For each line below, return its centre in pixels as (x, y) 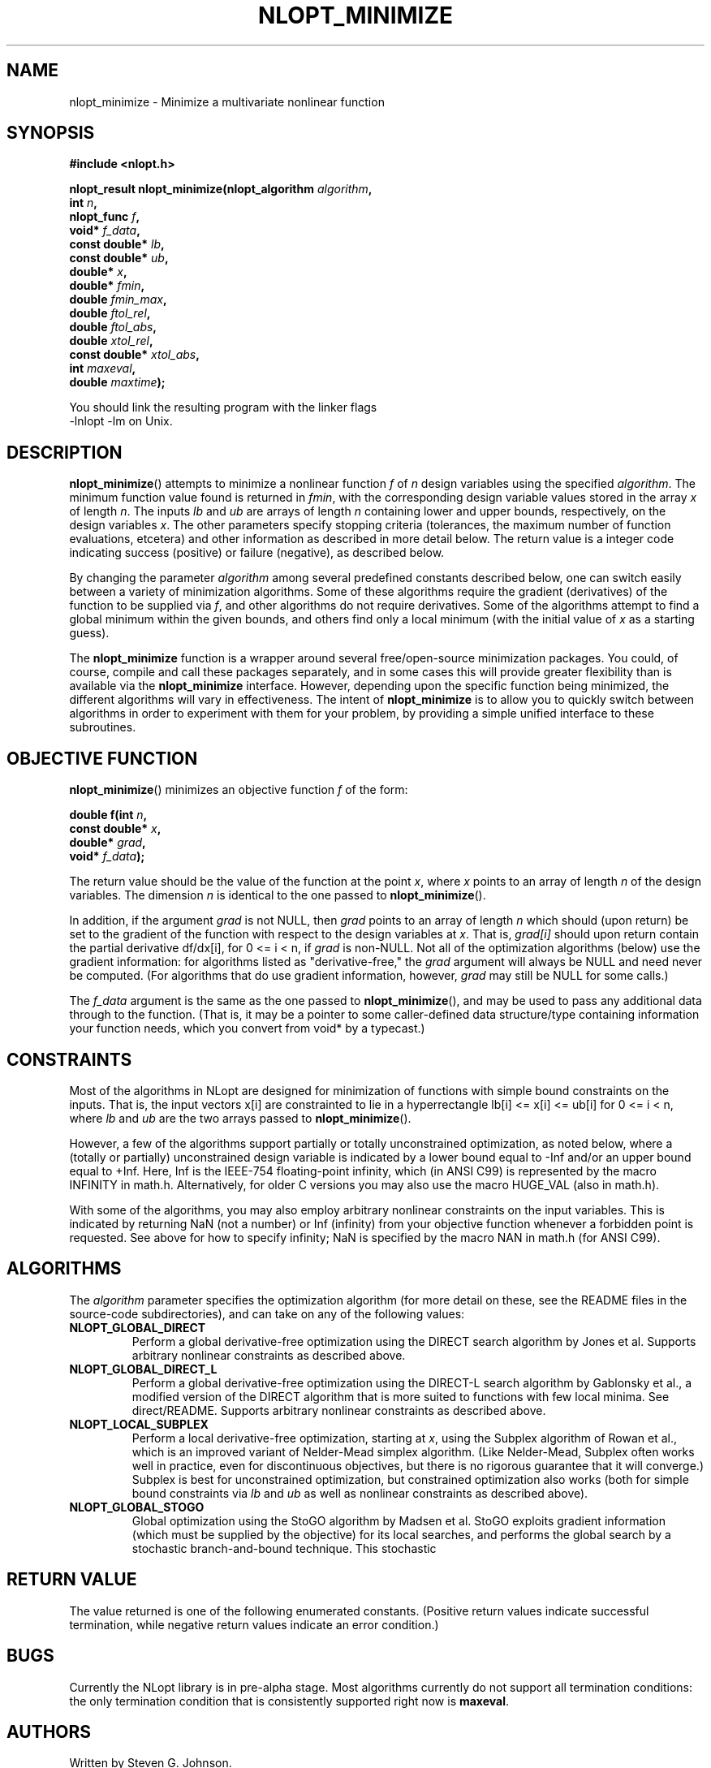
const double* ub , (119, 258)
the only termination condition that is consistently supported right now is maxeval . (289, 1701)
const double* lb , (117, 244)
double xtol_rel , (111, 341)
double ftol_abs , (113, 327)
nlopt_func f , (105, 217)
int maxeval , (103, 369)
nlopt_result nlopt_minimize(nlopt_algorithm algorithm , (221, 189)
